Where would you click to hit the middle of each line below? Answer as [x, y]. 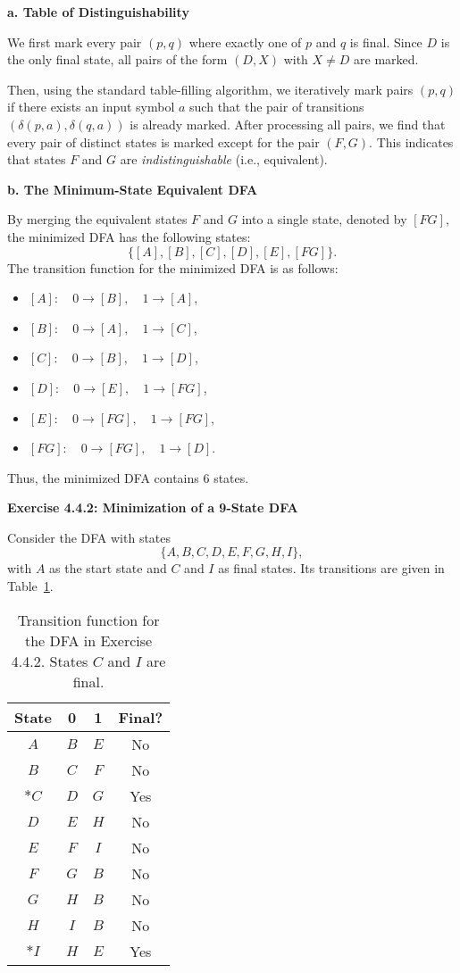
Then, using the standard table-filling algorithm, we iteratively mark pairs [210, 89]
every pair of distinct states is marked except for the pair [163, 141]
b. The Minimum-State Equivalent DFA [133, 189]
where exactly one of [245, 42]
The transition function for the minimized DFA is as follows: [173, 267]
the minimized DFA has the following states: [129, 236]
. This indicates [411, 141]
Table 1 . [30, 586]
